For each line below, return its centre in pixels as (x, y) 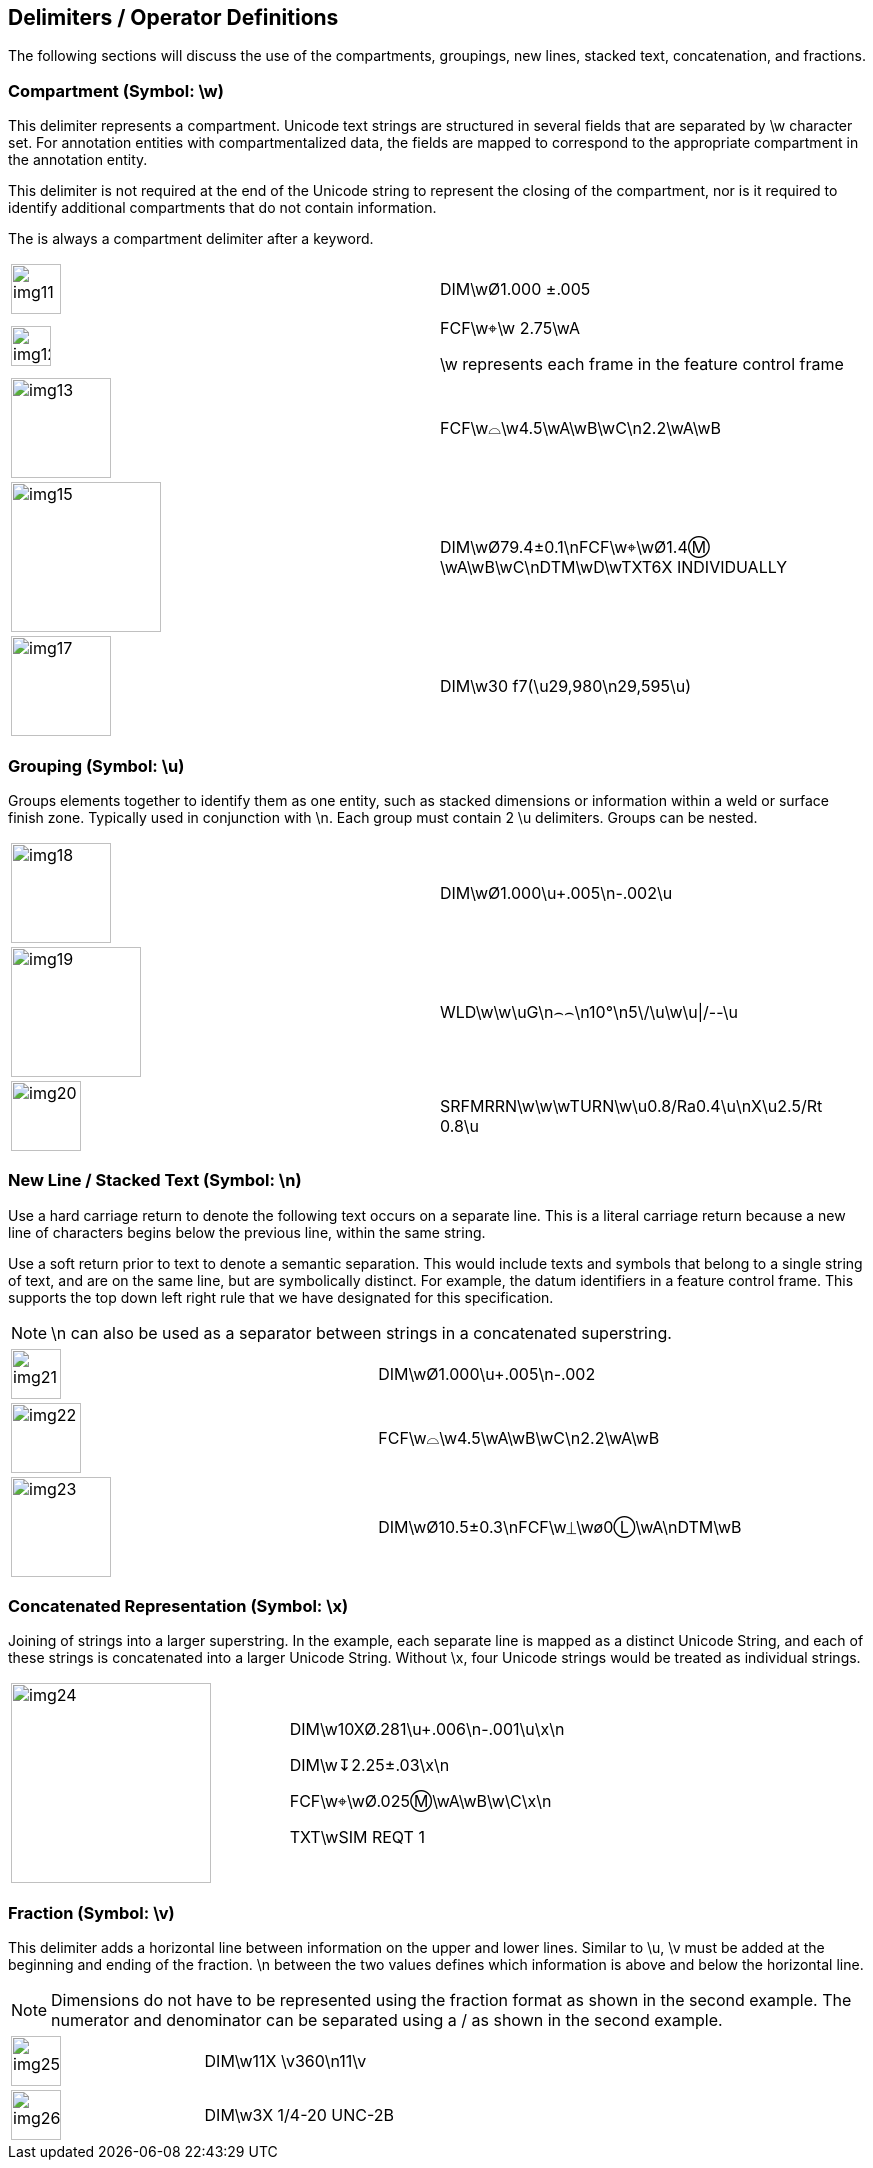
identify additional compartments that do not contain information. (222, 208)
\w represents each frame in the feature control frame (642, 364)
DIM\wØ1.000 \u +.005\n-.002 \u (556, 892)
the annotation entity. (78, 160)
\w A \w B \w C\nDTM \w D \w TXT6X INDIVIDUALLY (614, 567)
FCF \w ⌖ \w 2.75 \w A (510, 328)
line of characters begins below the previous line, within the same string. (247, 1232)
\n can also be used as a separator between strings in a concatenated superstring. (361, 1332)
